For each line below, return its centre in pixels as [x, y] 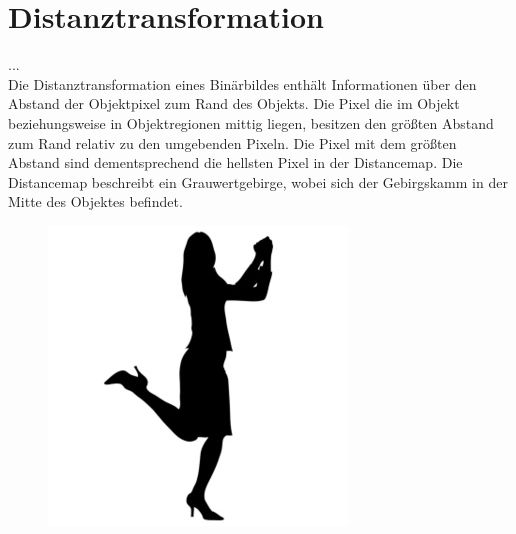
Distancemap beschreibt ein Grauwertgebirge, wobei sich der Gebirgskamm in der [258, 181]
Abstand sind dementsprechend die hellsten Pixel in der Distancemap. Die [235, 162]
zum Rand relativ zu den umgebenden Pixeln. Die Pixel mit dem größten [232, 142]
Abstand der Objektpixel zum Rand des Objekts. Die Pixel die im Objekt [234, 103]
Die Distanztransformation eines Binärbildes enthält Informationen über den [242, 83]
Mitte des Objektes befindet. [95, 201]
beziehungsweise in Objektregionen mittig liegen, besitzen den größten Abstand [251, 122]
